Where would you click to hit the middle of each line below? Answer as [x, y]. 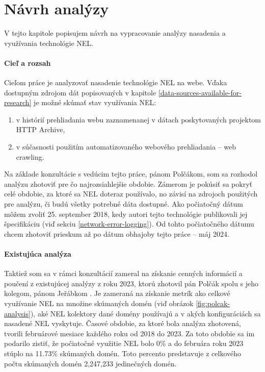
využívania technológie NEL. [49, 43]
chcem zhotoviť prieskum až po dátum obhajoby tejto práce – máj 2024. [117, 233]
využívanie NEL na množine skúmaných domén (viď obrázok [99, 303]
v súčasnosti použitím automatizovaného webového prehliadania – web [126, 147]
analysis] [17, 313]
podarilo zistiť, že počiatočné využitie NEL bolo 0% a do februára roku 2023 [124, 343]
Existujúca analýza [38, 254]
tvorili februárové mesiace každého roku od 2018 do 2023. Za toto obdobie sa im [129, 333]
